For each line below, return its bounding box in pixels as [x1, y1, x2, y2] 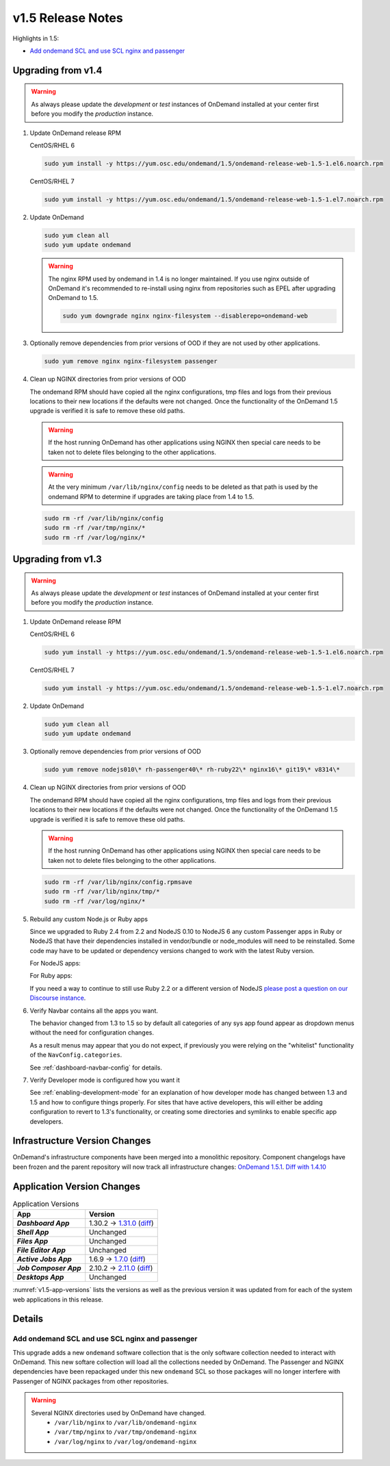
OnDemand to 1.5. [48, 294, 99, 302]
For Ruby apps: [29, 972, 73, 980]
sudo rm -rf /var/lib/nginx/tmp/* [44, 887, 160, 896]
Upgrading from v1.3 [12, 553, 102, 565]
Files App [16, 1237, 49, 1246]
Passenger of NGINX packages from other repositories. [12, 1377, 169, 1385]
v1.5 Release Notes [12, 10, 123, 25]
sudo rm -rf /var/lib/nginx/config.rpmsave [44, 878, 193, 886]
